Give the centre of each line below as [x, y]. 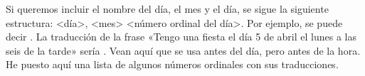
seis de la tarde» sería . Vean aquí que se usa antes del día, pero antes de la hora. [183, 50]
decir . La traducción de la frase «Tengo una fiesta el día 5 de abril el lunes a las [181, 37]
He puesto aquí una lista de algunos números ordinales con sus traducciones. [172, 64]
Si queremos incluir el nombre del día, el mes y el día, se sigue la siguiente [167, 9]
